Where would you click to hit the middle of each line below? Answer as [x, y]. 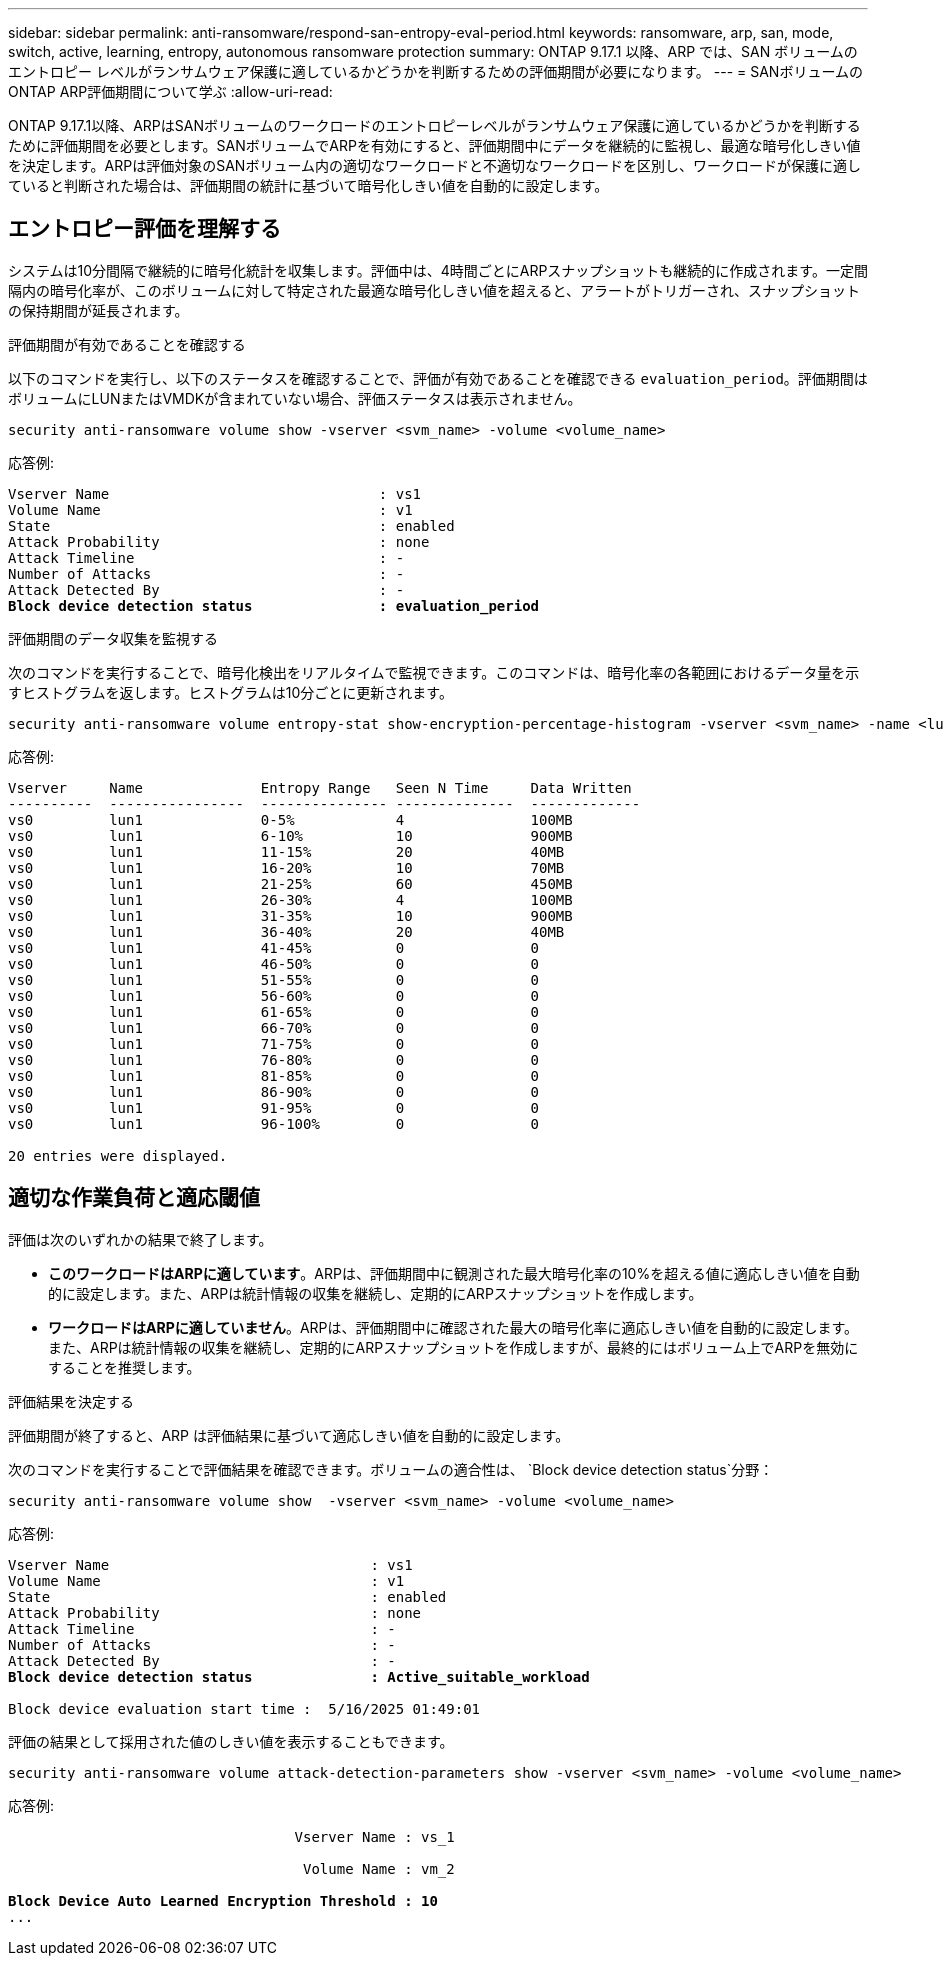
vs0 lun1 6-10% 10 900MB [290, 835]
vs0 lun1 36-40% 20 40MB [286, 931]
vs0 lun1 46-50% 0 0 [274, 963]
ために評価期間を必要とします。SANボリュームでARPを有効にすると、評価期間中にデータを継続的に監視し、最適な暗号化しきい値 [434, 145]
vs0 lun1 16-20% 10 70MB [286, 867]
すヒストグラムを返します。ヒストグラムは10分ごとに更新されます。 [230, 692]
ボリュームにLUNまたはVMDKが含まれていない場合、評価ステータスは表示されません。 [295, 398]
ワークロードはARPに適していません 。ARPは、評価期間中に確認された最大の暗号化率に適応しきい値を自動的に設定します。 [453, 1327]
